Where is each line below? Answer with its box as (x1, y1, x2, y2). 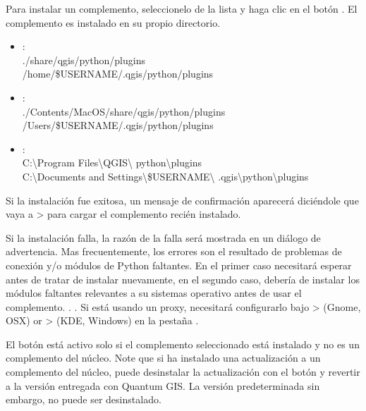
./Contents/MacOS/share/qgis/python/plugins (22, 104, 226, 118)
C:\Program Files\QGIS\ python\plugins (22, 155, 202, 170)
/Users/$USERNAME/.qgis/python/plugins (22, 118, 214, 133)
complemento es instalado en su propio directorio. (6, 15, 221, 30)
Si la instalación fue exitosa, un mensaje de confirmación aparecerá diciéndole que (6, 192, 359, 207)
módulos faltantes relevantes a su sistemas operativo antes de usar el (6, 286, 302, 300)
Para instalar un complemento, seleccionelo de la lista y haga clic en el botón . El (6, 1, 358, 16)
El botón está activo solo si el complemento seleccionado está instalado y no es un (6, 336, 360, 351)
